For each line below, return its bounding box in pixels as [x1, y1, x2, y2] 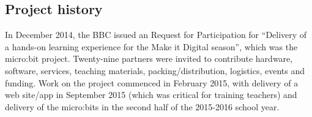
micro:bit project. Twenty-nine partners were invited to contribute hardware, [5, 52, 293, 65]
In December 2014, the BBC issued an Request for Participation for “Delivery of [5, 28, 307, 41]
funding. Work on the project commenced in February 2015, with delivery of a [5, 76, 299, 89]
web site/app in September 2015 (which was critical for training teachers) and [5, 88, 297, 101]
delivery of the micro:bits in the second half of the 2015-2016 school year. [5, 100, 280, 113]
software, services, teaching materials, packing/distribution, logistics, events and [5, 64, 305, 77]
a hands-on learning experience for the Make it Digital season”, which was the [5, 40, 298, 53]
